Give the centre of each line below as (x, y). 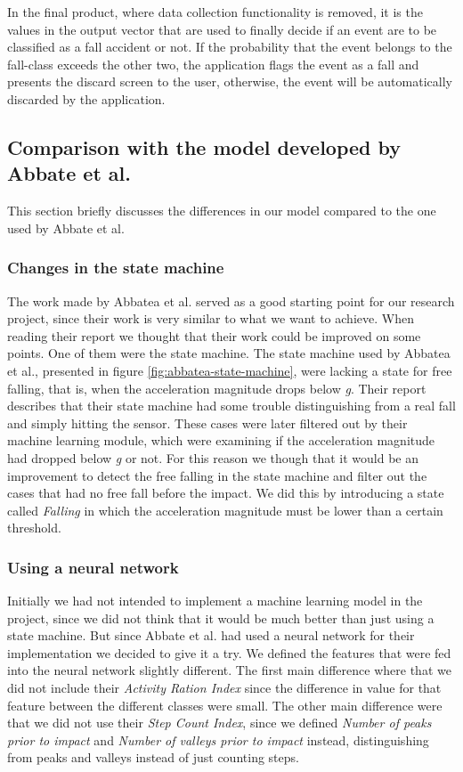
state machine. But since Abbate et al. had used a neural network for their (211, 635)
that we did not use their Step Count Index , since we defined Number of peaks (219, 723)
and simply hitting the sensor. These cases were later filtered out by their (207, 423)
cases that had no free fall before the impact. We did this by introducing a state (226, 493)
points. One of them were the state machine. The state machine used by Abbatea (229, 353)
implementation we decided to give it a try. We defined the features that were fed (229, 652)
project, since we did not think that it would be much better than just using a (221, 618)
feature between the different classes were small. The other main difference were (225, 705)
